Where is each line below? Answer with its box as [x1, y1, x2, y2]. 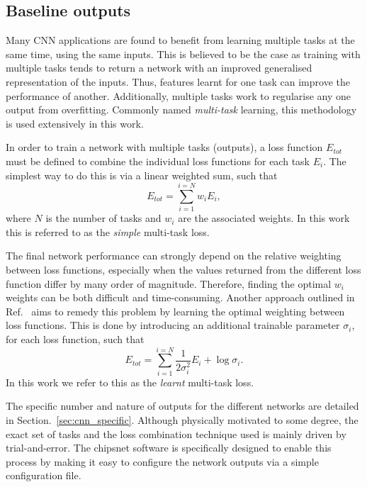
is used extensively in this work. [6, 116, 144, 130]
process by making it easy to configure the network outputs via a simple [6, 454, 319, 469]
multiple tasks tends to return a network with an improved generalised [6, 60, 312, 75]
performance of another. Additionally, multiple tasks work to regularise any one [6, 88, 351, 103]
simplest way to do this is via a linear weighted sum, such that [6, 167, 278, 182]
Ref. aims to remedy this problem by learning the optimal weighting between [6, 303, 345, 318]
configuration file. [6, 468, 81, 483]
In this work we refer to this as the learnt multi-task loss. [6, 374, 254, 389]
